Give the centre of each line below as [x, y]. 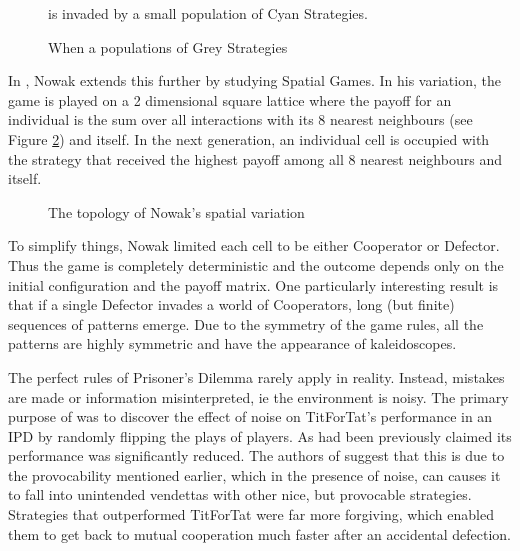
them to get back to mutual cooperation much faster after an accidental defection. [260, 533]
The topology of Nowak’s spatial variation [176, 211]
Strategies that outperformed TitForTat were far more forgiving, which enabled [251, 514]
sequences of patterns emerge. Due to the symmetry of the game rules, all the [246, 323]
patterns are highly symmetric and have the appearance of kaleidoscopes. [232, 343]
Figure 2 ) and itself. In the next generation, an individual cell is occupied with [249, 138]
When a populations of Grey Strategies [168, 46]
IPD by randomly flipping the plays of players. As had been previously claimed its [260, 435]
